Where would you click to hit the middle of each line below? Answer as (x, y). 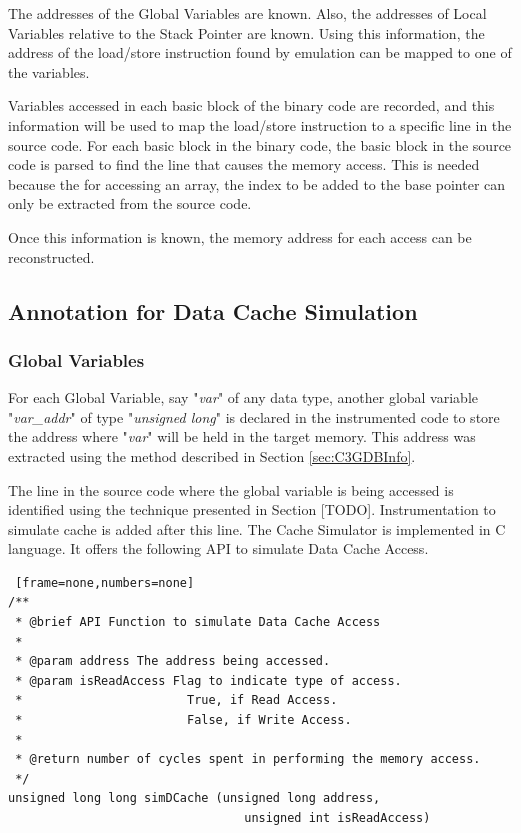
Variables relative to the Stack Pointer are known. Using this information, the (246, 32)
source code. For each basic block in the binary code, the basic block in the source (260, 144)
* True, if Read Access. (176, 700)
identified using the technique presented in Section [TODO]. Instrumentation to (252, 509)
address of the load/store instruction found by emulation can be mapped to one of (260, 52)
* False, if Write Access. (183, 720)
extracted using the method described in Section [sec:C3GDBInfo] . (212, 455)
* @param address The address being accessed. (173, 661)
